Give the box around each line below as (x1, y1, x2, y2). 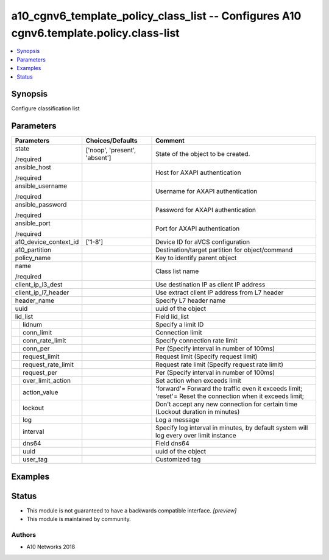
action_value (22, 388, 58, 397)
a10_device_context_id (15, 238, 79, 246)
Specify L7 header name (155, 296, 225, 305)
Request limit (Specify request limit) (155, 352, 258, 361)
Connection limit (155, 328, 202, 337)
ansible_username (15, 182, 68, 190)
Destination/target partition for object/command (155, 246, 293, 254)
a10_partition (15, 246, 52, 254)
